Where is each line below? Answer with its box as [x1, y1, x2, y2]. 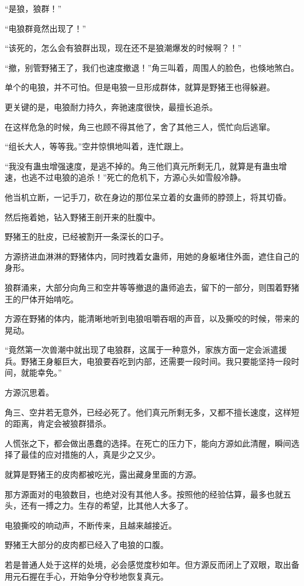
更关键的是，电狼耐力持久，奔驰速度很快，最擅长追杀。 [5, 100, 217, 113]
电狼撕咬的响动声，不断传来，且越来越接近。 [5, 519, 177, 531]
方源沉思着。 [5, 386, 54, 398]
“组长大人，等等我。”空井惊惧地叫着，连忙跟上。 [5, 140, 189, 152]
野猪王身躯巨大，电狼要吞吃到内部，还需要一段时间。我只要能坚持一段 [20, 355, 291, 367]
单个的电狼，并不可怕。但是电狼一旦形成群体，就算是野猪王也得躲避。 [5, 81, 275, 93]
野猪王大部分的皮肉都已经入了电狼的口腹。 [5, 539, 168, 551]
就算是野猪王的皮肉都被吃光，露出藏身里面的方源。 [5, 468, 201, 481]
